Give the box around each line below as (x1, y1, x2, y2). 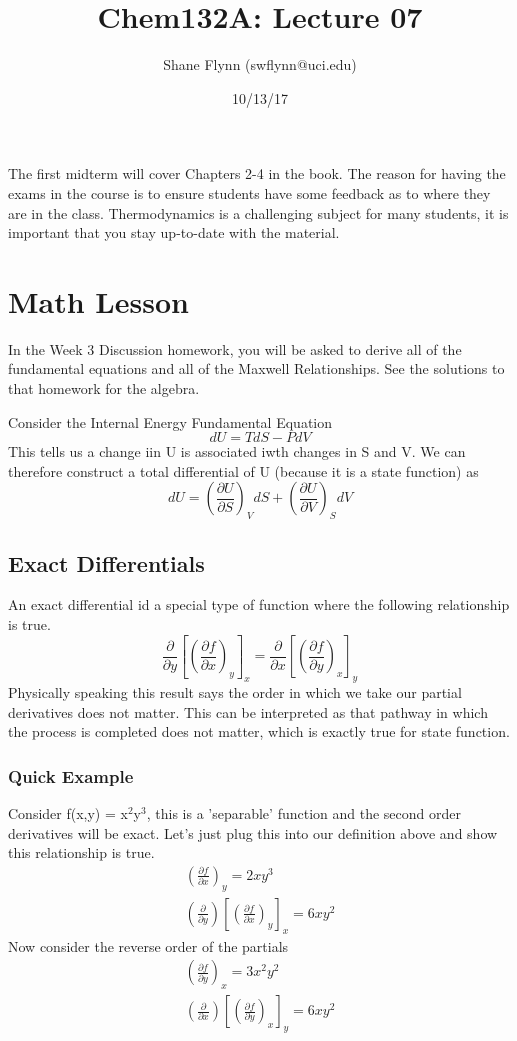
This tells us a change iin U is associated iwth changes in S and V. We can (8, 441, 466, 462)
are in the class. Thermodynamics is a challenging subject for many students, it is (8, 202, 509, 223)
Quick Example (8, 763, 134, 788)
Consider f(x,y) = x (8, 803, 128, 824)
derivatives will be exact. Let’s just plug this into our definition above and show (8, 822, 498, 843)
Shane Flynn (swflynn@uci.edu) (163, 54, 357, 75)
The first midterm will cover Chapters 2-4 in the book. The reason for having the (8, 163, 506, 184)
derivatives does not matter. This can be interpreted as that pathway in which (8, 701, 488, 722)
